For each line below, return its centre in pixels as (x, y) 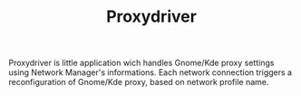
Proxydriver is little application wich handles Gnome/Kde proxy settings (141, 63)
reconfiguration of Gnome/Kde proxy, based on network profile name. (139, 82)
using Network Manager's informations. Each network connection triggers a (150, 72)
